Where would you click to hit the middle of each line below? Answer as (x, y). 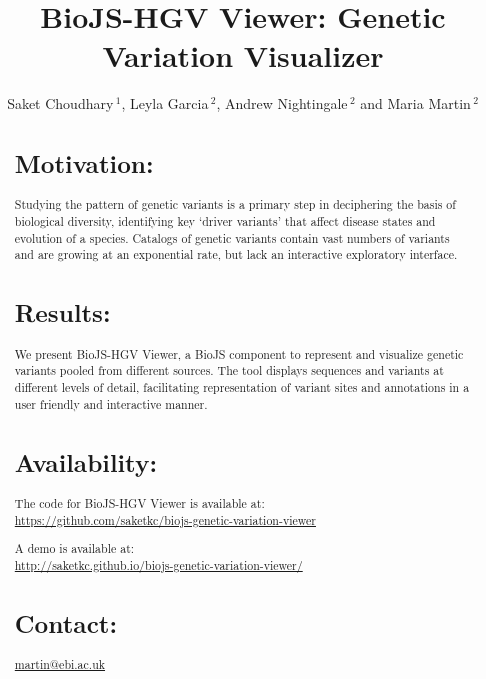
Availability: (86, 461)
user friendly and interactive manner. (111, 403)
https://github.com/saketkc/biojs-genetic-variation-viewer (165, 519)
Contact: (66, 622)
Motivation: (84, 163)
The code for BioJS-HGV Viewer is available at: (139, 502)
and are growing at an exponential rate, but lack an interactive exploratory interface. (236, 254)
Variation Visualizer (243, 55)
